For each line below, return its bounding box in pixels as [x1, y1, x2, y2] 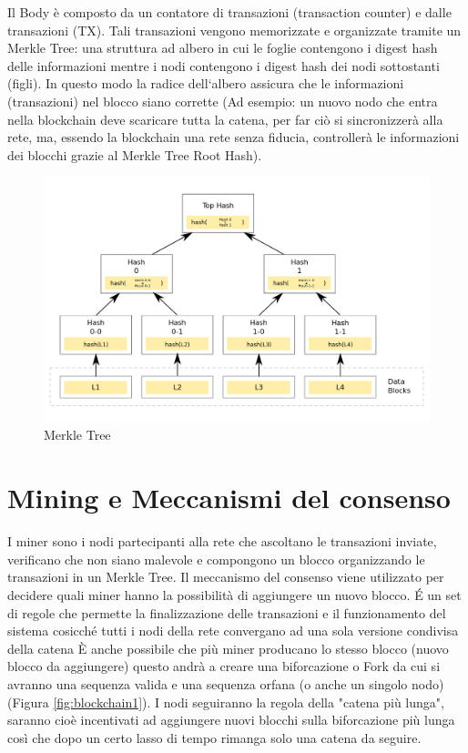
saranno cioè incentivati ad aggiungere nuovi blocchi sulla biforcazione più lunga [7, 710, 455, 729]
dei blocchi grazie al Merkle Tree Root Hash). [7, 145, 262, 164]
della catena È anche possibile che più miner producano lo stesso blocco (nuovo [7, 638, 449, 657]
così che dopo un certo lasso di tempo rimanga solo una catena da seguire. [7, 728, 422, 747]
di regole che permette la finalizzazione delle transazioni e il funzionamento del [7, 603, 446, 622]
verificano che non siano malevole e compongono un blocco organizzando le [7, 549, 425, 568]
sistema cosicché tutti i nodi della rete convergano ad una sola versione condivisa [7, 621, 459, 640]
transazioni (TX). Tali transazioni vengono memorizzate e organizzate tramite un [7, 20, 462, 39]
